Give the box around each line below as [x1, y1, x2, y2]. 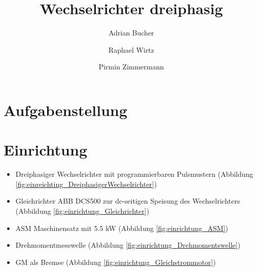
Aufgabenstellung [4, 99, 128, 120]
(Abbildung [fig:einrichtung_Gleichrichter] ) [15, 206, 150, 216]
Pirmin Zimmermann [98, 61, 164, 72]
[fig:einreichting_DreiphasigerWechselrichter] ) [15, 178, 157, 189]
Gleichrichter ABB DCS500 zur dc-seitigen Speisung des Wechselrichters [15, 196, 240, 206]
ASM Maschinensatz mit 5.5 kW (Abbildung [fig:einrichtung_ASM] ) [15, 222, 228, 233]
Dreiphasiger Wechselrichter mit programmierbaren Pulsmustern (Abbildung [15, 169, 253, 179]
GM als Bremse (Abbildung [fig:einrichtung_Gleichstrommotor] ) [15, 256, 216, 267]
